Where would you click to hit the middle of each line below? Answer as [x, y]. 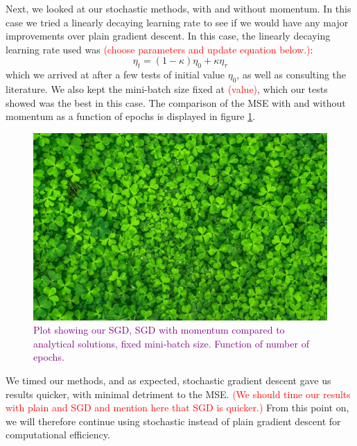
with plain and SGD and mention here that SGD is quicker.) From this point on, [177, 408]
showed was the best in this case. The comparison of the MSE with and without [176, 102]
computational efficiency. [58, 435]
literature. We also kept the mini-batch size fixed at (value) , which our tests [167, 88]
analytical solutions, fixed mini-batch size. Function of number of [171, 343]
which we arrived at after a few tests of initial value [115, 75]
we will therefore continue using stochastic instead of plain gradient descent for [173, 421]
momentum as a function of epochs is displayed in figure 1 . [131, 116]
